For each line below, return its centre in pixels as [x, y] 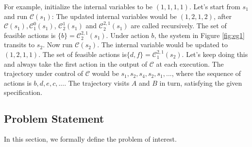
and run [16, 16]
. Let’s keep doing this [215, 54]
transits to [19, 45]
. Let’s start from [215, 6]
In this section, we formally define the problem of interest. [90, 139]
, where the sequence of [206, 73]
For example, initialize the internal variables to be [78, 6]
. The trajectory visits [97, 83]
